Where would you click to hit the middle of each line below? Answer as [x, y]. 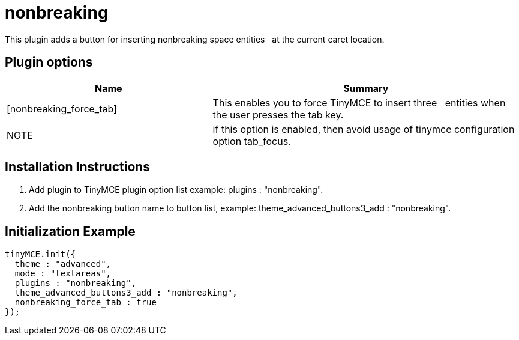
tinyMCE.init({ [40, 254]
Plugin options [49, 62]
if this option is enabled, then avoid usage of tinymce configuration [364, 129]
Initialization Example [70, 231]
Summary [366, 88]
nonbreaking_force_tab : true [85, 302]
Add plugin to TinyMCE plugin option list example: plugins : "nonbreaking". [176, 190]
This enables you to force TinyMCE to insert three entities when [359, 102]
